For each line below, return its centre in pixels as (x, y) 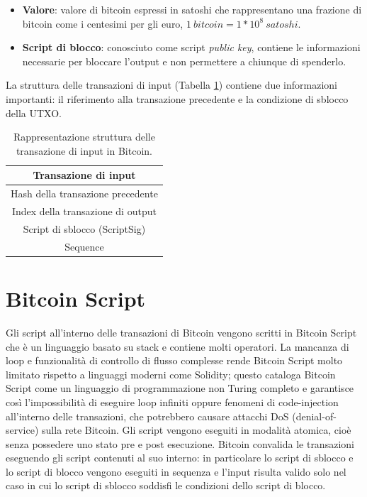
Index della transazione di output (84, 211)
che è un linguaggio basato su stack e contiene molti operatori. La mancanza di (177, 346)
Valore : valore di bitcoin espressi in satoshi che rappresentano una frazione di (192, 9)
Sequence (84, 246)
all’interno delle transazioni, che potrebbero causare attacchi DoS (147, 416)
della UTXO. (34, 113)
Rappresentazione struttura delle (84, 137)
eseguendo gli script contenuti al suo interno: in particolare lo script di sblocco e (180, 458)
